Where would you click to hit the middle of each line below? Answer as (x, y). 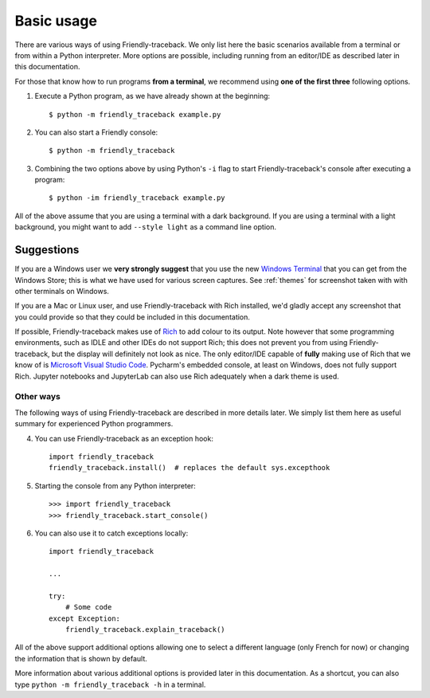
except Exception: (85, 618)
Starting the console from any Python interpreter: (115, 485)
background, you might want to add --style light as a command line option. (145, 227)
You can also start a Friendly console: (96, 132)
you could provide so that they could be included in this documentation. (133, 317)
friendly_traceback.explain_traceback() (145, 630)
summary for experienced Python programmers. (94, 424)
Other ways (38, 397)
